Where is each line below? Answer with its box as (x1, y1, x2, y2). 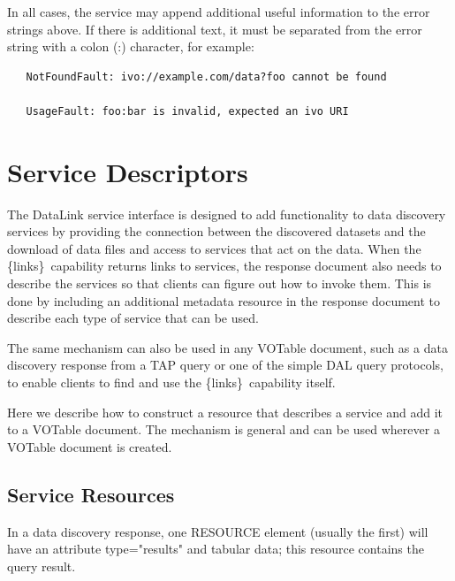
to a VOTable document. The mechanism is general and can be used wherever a (7, 420, 440, 439)
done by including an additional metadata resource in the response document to (7, 291, 440, 310)
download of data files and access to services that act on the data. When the (7, 239, 421, 257)
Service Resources (7, 480, 175, 508)
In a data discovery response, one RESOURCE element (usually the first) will (7, 522, 428, 540)
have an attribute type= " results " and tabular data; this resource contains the (7, 539, 424, 558)
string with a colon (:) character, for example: (7, 37, 254, 56)
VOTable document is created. (7, 437, 172, 455)
